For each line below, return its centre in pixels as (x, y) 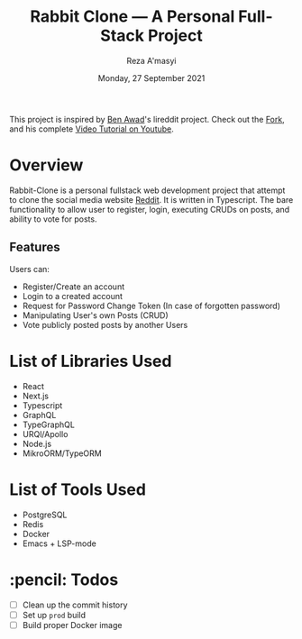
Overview (46, 165)
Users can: (29, 269)
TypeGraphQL (48, 424)
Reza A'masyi (151, 60)
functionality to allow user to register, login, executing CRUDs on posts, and (150, 209)
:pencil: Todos (64, 580)
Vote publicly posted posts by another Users (105, 324)
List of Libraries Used (91, 361)
